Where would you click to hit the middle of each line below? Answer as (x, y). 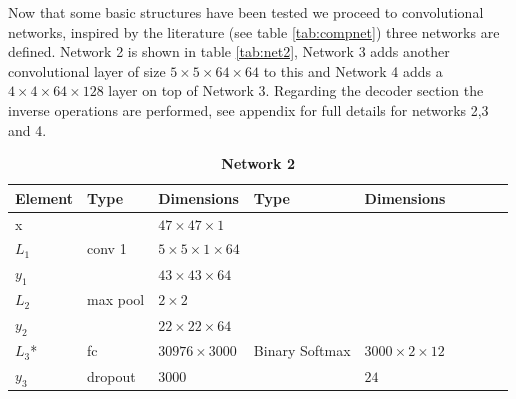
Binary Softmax (302, 350)
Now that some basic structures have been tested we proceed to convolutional (246, 12)
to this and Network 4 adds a (353, 70)
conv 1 (106, 248)
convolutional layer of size (87, 70)
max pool (115, 299)
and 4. (27, 129)
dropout (111, 375)
